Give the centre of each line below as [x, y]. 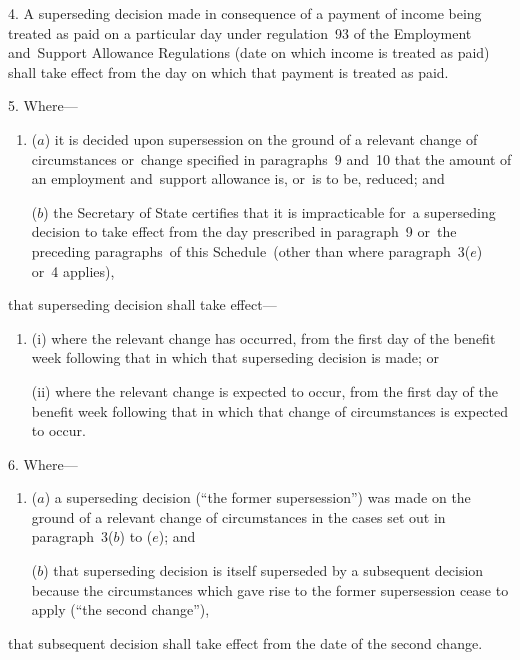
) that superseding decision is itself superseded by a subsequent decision [263, 570]
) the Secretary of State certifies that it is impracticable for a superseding [269, 211]
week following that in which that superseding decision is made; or [235, 357]
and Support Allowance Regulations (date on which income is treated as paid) [249, 52]
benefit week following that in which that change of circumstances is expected [270, 410]
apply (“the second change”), [120, 609]
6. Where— [43, 463]
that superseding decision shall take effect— [142, 304]
